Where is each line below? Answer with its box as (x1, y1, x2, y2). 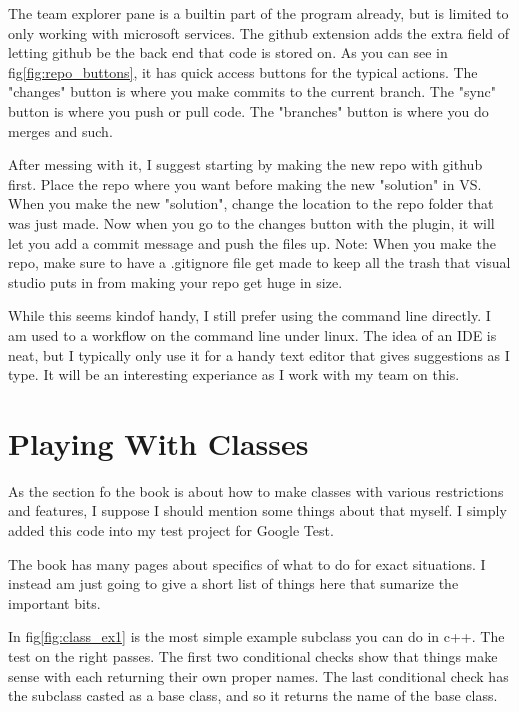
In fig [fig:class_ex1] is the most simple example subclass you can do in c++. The (8, 626, 505, 647)
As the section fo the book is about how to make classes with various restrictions (8, 480, 504, 501)
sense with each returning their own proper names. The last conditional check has (8, 665, 509, 686)
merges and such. (8, 120, 113, 141)
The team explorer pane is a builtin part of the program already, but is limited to (8, 3, 509, 23)
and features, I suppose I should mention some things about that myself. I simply (8, 500, 507, 521)
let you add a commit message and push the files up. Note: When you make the (8, 232, 496, 253)
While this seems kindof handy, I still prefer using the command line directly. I (8, 305, 491, 326)
